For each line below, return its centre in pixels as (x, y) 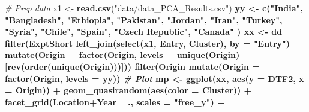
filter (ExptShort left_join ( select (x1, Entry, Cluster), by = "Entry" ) (148, 43)
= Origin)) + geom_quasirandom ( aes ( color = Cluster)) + (128, 90)
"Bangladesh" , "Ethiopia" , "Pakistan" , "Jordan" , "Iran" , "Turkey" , (144, 19)
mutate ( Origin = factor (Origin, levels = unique (105, 55)
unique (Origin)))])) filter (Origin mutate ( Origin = (155, 66)
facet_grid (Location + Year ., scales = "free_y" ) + (115, 102)
